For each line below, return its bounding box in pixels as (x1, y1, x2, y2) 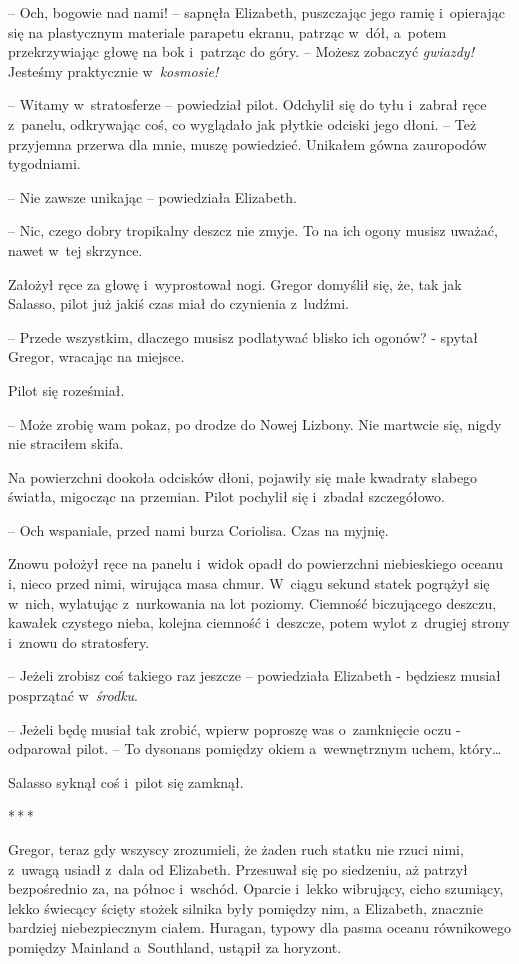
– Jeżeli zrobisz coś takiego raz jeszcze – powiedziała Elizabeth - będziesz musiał (8, 665, 501, 686)
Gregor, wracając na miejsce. (8, 346, 185, 367)
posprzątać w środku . (8, 685, 139, 706)
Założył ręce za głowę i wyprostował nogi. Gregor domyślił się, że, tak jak (8, 273, 462, 294)
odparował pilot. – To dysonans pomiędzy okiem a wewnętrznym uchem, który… (8, 738, 502, 759)
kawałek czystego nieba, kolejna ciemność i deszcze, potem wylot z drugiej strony (8, 612, 510, 633)
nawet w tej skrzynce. (8, 239, 143, 260)
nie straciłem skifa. (8, 433, 124, 454)
